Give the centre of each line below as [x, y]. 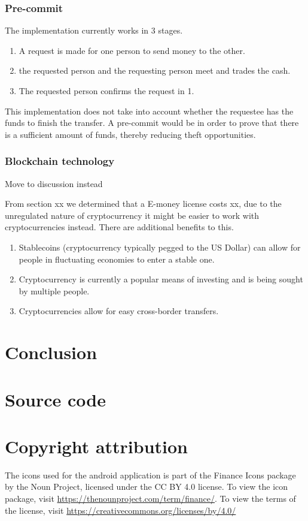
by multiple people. [54, 290]
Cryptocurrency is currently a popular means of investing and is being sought [161, 279]
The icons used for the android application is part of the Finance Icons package [150, 475]
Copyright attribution [97, 446]
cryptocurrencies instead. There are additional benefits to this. [119, 227]
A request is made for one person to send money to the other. [132, 50]
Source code [55, 399]
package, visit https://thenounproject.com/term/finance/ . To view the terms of [150, 498]
